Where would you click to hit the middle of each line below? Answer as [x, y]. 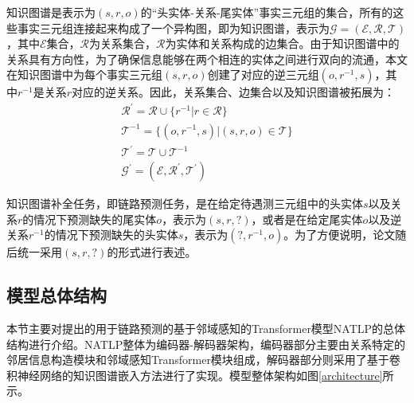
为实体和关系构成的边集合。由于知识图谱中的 [282, 43]
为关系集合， [123, 43]
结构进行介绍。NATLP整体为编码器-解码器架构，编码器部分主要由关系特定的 [206, 344]
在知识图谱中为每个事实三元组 [84, 74]
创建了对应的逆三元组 [263, 74]
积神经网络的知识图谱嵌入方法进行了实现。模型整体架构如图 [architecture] [195, 375]
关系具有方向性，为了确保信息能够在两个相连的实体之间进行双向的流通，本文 [207, 59]
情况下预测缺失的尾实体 [95, 219]
